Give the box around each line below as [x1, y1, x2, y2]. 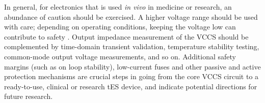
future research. [4, 91, 53, 101]
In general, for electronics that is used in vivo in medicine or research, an [4, 2, 232, 12]
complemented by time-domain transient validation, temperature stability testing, [4, 41, 259, 52]
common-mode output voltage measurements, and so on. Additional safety [4, 51, 236, 61]
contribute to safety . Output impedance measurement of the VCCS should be [4, 31, 249, 42]
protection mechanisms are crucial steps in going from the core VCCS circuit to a [4, 71, 259, 82]
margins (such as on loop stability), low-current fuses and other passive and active [4, 61, 261, 72]
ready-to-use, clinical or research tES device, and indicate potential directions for [4, 81, 257, 91]
